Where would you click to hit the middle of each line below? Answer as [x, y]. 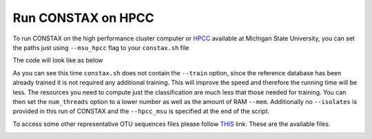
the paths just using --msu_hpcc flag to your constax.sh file [101, 47]
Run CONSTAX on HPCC [83, 18]
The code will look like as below [58, 60]
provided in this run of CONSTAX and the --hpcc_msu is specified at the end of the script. [141, 111]
